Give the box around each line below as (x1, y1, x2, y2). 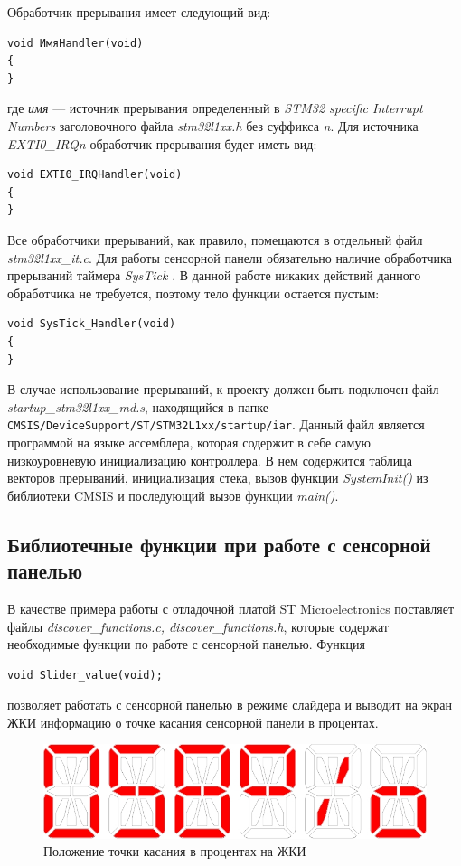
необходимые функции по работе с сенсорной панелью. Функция (7, 635, 365, 654)
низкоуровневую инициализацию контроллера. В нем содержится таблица (7, 450, 413, 469)
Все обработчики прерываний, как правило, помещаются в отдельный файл (7, 230, 423, 249)
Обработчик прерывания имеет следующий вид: (7, 3, 271, 21)
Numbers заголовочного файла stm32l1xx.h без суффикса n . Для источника (7, 116, 419, 135)
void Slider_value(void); (7, 668, 163, 682)
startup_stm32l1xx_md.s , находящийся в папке (7, 397, 268, 416)
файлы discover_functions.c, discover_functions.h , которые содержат (7, 617, 389, 635)
